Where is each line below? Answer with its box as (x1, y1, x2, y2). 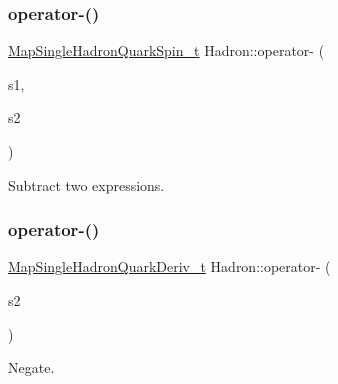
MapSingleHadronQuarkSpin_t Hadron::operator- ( (8, 40, 325, 61)
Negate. (8, 357, 55, 378)
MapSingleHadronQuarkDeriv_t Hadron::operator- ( (8, 256, 331, 277)
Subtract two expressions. (8, 174, 165, 195)
